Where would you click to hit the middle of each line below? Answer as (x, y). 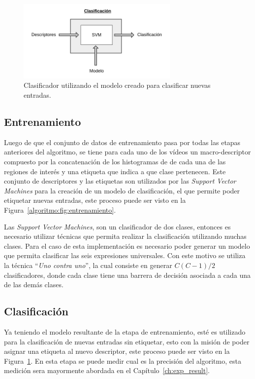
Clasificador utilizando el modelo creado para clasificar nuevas (117, 85)
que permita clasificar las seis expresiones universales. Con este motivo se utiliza (125, 255)
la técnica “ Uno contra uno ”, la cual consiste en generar (88, 265)
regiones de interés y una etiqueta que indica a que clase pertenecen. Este (115, 171)
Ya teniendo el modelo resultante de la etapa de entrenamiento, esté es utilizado (125, 331)
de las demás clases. (34, 284)
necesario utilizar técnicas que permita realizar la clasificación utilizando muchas (125, 236)
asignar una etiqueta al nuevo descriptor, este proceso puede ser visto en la (117, 351)
